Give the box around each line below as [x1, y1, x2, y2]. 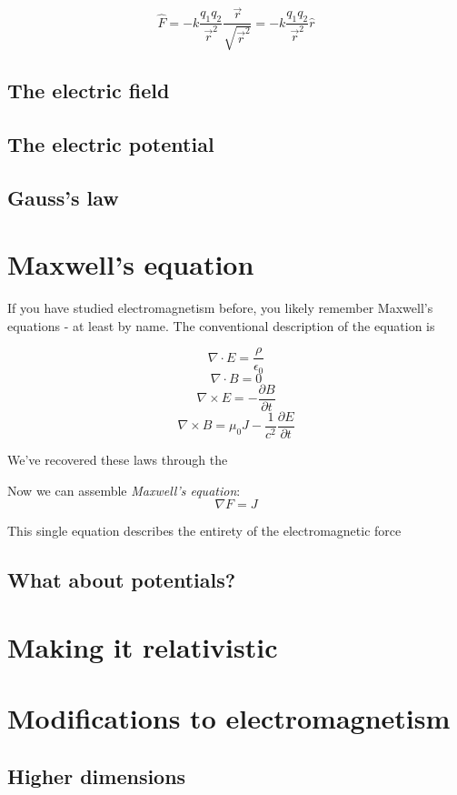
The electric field [7, 76, 170, 105]
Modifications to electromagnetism [7, 699, 451, 737]
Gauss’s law [7, 183, 119, 211]
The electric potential [7, 129, 214, 157]
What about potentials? [7, 566, 236, 594]
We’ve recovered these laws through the [7, 449, 228, 468]
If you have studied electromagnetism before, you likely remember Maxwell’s [7, 298, 433, 317]
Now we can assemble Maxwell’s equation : [7, 480, 241, 499]
